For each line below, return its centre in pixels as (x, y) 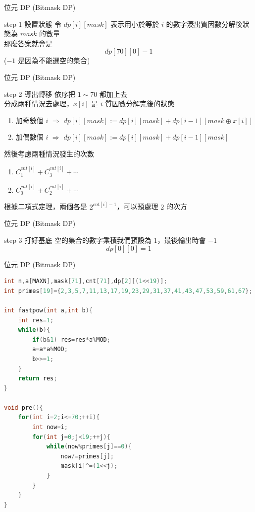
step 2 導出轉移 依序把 (40, 94)
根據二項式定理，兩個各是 (46, 206)
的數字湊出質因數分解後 (204, 24)
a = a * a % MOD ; (50, 349)
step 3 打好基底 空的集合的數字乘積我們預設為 (78, 240)
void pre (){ (24, 407)
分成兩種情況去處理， (39, 104)
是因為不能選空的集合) (54, 60)
